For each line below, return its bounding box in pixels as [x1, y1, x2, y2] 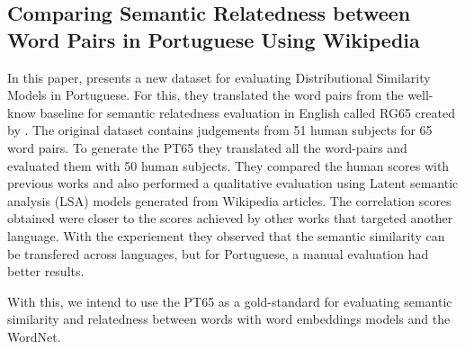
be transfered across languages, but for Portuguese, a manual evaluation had [7, 244, 429, 263]
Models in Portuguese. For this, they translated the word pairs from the [7, 85, 404, 104]
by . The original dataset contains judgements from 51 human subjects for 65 [7, 121, 433, 139]
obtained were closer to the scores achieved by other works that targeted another [7, 209, 453, 228]
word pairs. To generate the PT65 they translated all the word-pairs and [7, 138, 407, 157]
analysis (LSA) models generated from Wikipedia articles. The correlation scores [7, 191, 452, 210]
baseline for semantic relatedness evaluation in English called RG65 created [40, 103, 455, 121]
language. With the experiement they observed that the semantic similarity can [7, 226, 445, 245]
